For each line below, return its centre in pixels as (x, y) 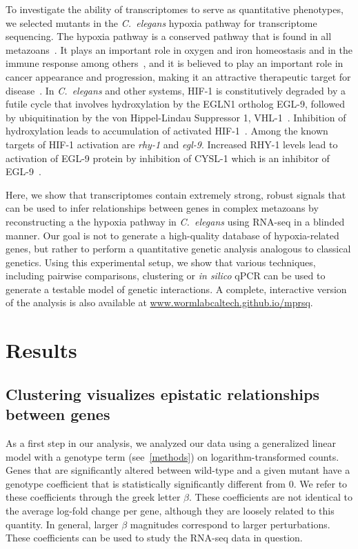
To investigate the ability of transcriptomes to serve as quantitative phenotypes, (175, 9)
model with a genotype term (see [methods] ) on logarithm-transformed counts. (172, 456)
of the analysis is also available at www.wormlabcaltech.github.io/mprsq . (159, 302)
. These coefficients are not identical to (271, 497)
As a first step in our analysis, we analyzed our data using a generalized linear (171, 443)
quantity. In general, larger (62, 524)
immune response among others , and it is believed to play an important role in (175, 63)
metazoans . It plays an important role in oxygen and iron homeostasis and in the (179, 49)
